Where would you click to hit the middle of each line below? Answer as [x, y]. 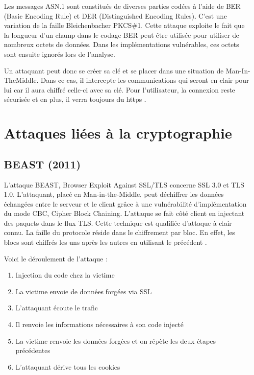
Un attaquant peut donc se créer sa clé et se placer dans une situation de [114, 70]
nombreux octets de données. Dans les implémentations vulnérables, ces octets [122, 44]
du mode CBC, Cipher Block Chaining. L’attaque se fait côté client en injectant [124, 213]
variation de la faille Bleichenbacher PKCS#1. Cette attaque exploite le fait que [124, 25]
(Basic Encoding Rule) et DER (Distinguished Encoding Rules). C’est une [115, 15]
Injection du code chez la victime [65, 275]
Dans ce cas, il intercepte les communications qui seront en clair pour [145, 80]
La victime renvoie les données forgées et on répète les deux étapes [115, 340]
